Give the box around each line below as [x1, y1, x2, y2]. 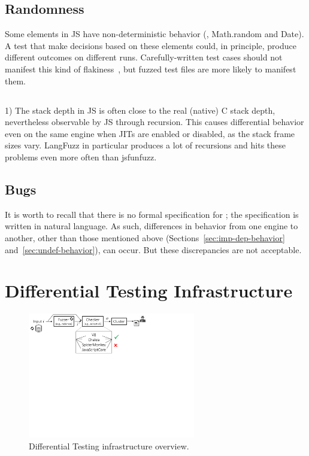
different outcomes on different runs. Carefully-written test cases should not [5, 51, 283, 63]
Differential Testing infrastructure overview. [29, 439, 189, 452]
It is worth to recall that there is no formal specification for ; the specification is [5, 208, 299, 220]
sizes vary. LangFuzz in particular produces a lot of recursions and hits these [5, 139, 286, 151]
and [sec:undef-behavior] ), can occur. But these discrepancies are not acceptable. [5, 243, 302, 256]
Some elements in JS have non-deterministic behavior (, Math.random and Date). [5, 28, 304, 40]
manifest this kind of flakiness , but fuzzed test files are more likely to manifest [5, 62, 296, 75]
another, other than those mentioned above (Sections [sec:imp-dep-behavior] [5, 231, 285, 244]
